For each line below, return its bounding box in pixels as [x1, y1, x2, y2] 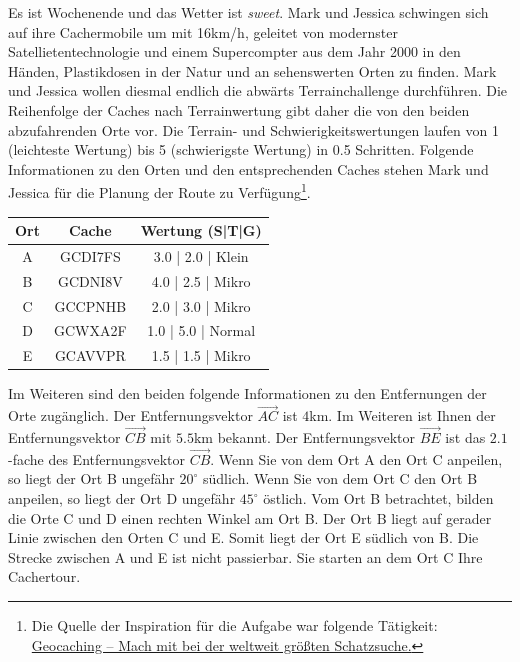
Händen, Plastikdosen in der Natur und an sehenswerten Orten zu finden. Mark [8, 60, 497, 81]
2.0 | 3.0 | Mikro [151, 295, 251, 316]
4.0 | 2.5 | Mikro [151, 270, 251, 291]
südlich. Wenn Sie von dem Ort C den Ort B [202, 468, 478, 489]
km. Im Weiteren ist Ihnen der [309, 405, 496, 426]
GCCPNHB [54, 295, 127, 316]
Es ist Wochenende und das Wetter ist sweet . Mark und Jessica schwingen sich [8, 2, 489, 22]
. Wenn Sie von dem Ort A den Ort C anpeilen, [210, 448, 503, 469]
